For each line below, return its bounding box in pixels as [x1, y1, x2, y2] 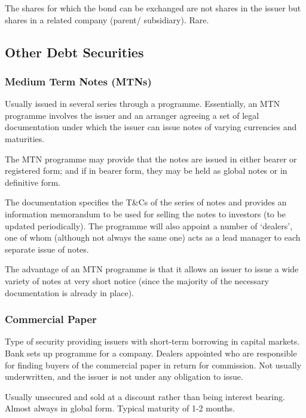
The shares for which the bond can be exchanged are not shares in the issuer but [5, 2, 301, 14]
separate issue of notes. [5, 242, 89, 255]
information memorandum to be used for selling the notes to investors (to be [5, 207, 286, 220]
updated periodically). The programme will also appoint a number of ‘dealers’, [5, 219, 293, 232]
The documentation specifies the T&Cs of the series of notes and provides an [5, 196, 287, 208]
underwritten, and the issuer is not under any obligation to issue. [5, 370, 243, 383]
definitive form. [5, 176, 61, 188]
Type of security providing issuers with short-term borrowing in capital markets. [5, 335, 300, 348]
